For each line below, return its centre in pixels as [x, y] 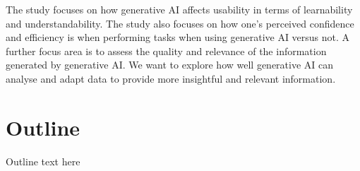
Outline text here [43, 161]
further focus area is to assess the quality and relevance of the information [166, 51]
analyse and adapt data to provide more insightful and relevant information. [171, 78]
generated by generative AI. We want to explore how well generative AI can [170, 65]
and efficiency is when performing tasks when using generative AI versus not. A [178, 37]
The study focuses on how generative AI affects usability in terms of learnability [179, 9]
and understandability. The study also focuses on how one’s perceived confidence [180, 23]
